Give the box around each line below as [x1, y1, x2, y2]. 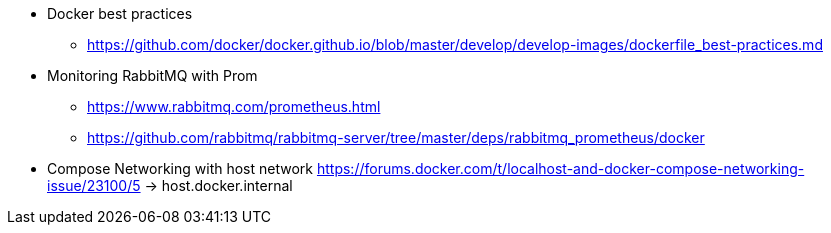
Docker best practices [47, 5, 193, 22]
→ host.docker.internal [144, 177, 293, 194]
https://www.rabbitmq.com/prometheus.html [87, 98, 381, 115]
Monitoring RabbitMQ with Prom [47, 67, 258, 84]
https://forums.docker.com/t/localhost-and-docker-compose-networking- [316, 160, 805, 177]
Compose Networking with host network [47, 160, 314, 177]
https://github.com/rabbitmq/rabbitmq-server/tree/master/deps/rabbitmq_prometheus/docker [87, 129, 705, 146]
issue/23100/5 [47, 177, 141, 194]
